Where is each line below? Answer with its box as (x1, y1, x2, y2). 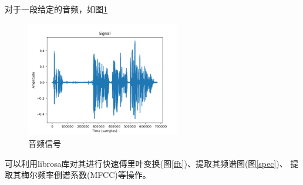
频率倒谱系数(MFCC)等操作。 (37, 169, 151, 181)
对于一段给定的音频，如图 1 (5, 3, 107, 15)
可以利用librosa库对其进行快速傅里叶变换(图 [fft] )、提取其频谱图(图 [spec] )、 (5, 157, 288, 169)
